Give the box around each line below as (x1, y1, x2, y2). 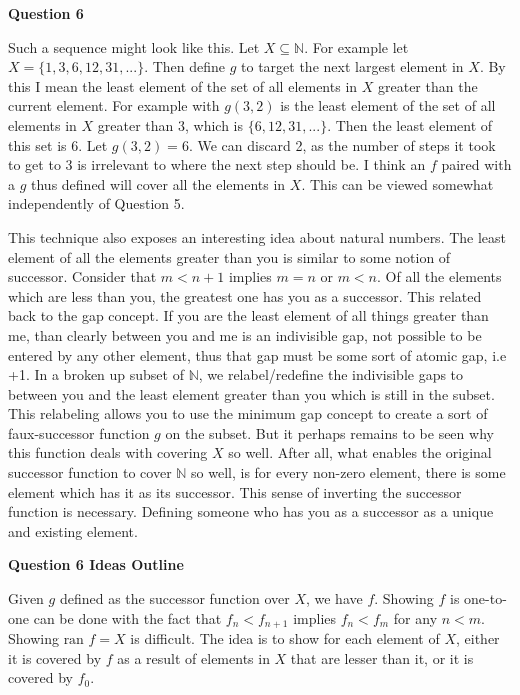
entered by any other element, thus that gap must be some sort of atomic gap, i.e (8, 344, 507, 365)
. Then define (144, 56, 226, 77)
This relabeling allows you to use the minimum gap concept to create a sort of (8, 403, 488, 424)
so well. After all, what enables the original (228, 442, 492, 463)
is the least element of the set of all (280, 95, 496, 116)
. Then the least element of (327, 114, 493, 135)
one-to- (464, 588, 507, 609)
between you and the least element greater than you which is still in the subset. (8, 383, 495, 404)
